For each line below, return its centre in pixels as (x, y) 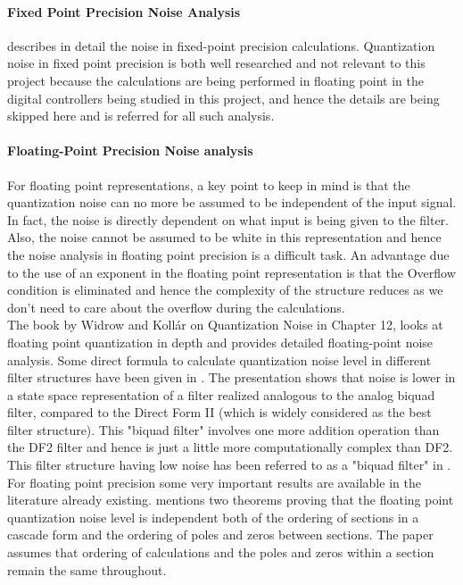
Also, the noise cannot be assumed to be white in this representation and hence (224, 237)
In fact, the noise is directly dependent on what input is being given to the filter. (228, 219)
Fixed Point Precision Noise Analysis (124, 11)
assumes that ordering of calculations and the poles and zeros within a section (221, 552)
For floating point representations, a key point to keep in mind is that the (209, 184)
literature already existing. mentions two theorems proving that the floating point (231, 500)
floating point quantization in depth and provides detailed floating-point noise (220, 342)
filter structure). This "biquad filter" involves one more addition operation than (223, 429)
